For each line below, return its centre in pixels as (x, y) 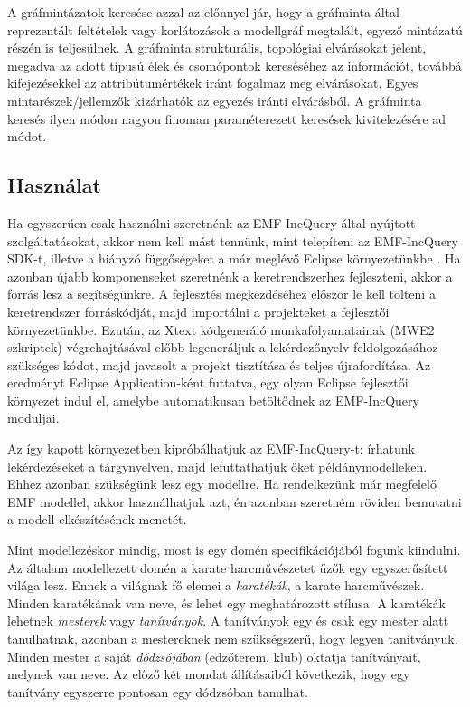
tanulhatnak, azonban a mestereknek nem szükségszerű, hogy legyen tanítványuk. (233, 639)
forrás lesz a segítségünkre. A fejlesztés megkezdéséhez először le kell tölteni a (221, 294)
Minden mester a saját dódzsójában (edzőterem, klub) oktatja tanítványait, (214, 656)
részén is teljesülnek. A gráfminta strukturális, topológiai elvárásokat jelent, (217, 48)
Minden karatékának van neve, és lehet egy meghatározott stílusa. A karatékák (226, 602)
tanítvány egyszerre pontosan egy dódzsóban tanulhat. (158, 691)
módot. (27, 136)
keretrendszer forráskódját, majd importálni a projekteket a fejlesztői (198, 311)
